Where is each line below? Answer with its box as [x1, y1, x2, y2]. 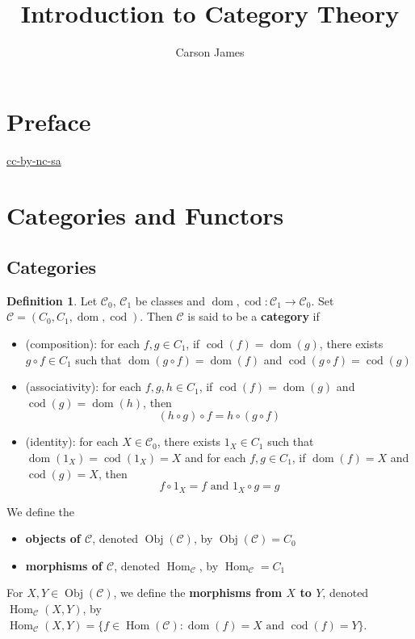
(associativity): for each [25, 378, 142, 395]
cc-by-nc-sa [6, 151, 61, 168]
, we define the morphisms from [113, 584, 283, 601]
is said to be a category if [187, 308, 320, 325]
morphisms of [25, 557, 103, 574]
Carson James [175, 44, 245, 61]
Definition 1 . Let [6, 292, 98, 309]
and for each [185, 448, 246, 465]
